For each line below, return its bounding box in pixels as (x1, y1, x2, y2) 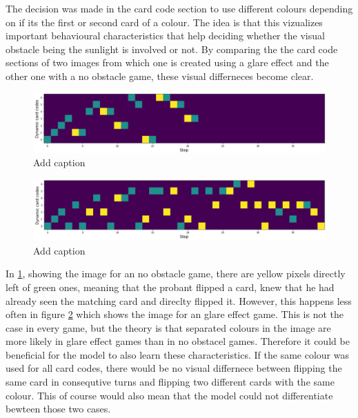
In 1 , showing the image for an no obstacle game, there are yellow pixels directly (6, 266, 346, 281)
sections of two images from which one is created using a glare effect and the (6, 55, 329, 70)
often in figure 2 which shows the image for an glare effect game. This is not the (6, 307, 344, 321)
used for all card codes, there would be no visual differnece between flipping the (6, 361, 342, 375)
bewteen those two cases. (6, 401, 111, 416)
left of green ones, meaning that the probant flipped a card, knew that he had (6, 279, 335, 294)
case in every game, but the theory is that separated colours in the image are (6, 320, 331, 335)
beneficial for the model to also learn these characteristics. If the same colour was (6, 347, 349, 361)
